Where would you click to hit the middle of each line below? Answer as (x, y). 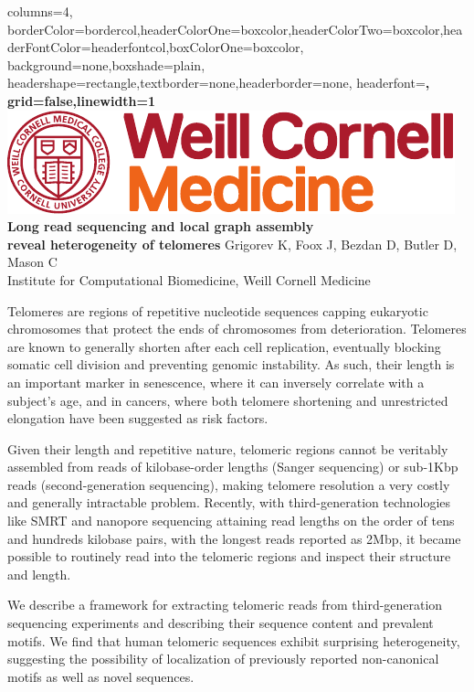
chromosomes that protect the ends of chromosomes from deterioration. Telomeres (237, 329)
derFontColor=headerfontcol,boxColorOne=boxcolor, (156, 47)
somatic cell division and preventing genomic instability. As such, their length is (231, 364)
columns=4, (40, 11)
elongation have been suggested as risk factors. (138, 418)
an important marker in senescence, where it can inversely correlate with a (216, 382)
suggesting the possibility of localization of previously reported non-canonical (223, 659)
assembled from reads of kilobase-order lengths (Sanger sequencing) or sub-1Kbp (233, 467)
